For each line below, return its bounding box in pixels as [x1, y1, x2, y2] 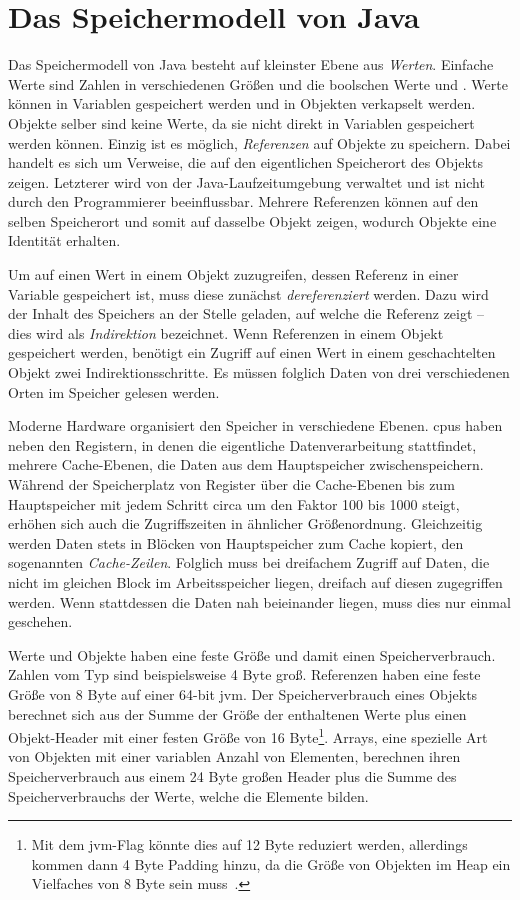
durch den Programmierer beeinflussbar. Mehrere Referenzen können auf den [8, 191, 479, 212]
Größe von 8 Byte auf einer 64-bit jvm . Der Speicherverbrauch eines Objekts [8, 683, 478, 704]
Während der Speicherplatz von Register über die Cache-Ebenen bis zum [8, 474, 455, 494]
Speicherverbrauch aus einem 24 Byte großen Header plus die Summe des [8, 765, 457, 786]
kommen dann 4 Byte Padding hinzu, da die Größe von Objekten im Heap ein [31, 853, 511, 874]
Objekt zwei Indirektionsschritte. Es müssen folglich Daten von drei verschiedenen [8, 362, 510, 383]
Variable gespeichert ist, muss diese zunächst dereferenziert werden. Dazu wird [8, 283, 489, 304]
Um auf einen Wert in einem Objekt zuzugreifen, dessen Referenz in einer [8, 264, 459, 285]
